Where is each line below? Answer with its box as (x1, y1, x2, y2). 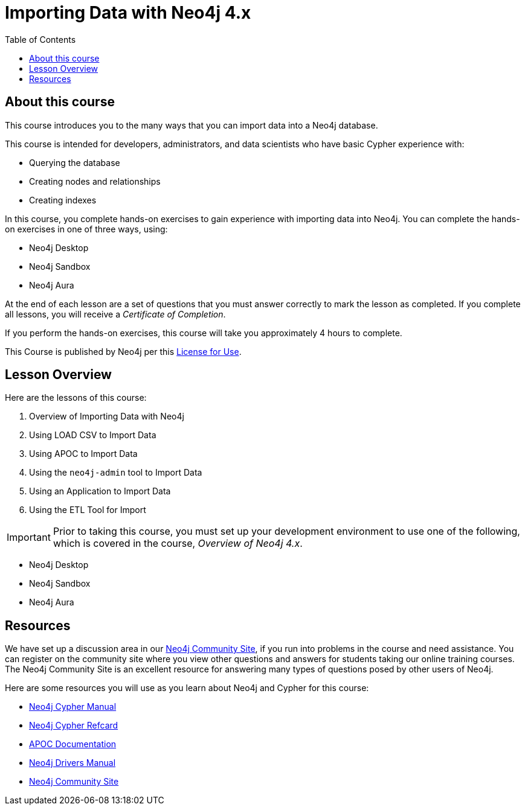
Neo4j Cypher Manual (29, 701, 117, 712)
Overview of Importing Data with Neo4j (29, 411, 184, 422)
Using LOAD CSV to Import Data (29, 430, 156, 441)
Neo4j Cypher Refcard (29, 720, 118, 731)
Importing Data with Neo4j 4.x (5, 2, 251, 23)
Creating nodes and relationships (29, 176, 161, 187)
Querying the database (29, 157, 120, 168)
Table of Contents (5, 34, 76, 45)
